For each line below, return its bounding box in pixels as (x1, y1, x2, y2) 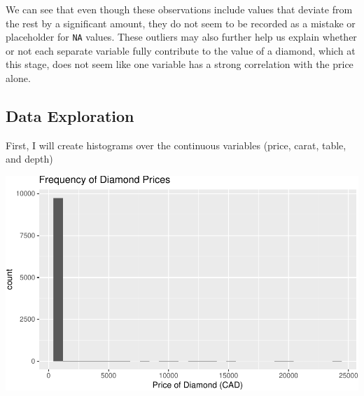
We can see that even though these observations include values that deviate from (6, 2, 353, 16)
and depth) (6, 151, 53, 166)
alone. (6, 71, 31, 86)
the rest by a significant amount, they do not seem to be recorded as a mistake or (6, 15, 356, 30)
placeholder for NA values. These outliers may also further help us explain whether (6, 29, 357, 44)
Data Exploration (6, 105, 134, 127)
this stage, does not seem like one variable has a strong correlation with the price (6, 57, 353, 71)
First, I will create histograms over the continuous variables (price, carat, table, (6, 137, 346, 152)
